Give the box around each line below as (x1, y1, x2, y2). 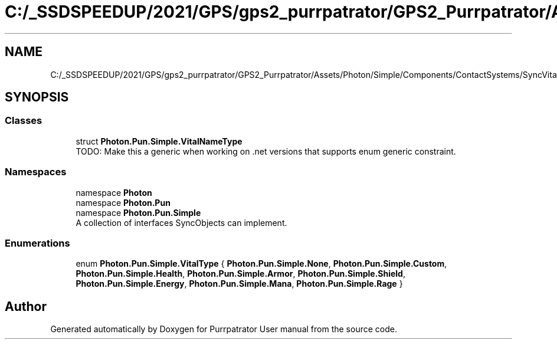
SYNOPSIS (5, 90, 69, 105)
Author (5, 299, 47, 314)
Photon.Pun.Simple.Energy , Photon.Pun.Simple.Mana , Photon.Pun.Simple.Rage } (76, 279, 403, 289)
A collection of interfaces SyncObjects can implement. (76, 217, 287, 228)
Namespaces (5, 166, 67, 178)
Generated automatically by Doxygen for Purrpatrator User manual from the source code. (50, 324, 397, 335)
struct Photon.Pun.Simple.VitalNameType (76, 136, 243, 146)
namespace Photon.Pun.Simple (76, 207, 201, 218)
